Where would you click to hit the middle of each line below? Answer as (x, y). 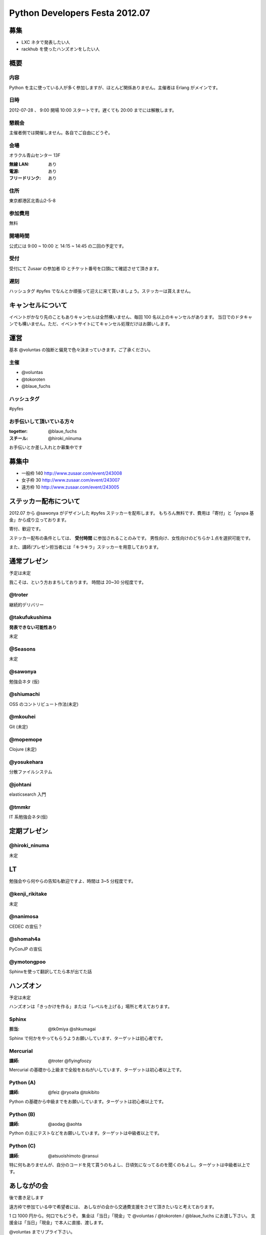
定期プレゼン (29, 831)
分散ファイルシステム (31, 772)
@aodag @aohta (65, 1124)
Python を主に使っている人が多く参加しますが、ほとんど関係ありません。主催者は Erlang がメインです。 (115, 87)
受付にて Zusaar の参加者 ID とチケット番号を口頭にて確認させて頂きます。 (85, 268)
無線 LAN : (19, 164)
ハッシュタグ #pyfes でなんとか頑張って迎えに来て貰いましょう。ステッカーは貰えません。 (101, 291)
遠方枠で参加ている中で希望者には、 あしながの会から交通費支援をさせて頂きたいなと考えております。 (113, 1207)
